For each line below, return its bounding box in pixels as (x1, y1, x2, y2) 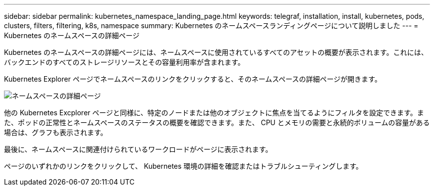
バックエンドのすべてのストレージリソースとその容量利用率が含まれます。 (4, 58, 245, 66)
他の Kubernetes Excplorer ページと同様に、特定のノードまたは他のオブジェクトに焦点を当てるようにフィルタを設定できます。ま (4, 108, 424, 117)
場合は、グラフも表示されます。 (4, 128, 108, 137)
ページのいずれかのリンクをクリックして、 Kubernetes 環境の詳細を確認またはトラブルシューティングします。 (4, 162, 363, 170)
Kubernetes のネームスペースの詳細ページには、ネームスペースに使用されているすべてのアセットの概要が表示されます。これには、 (4, 48, 428, 56)
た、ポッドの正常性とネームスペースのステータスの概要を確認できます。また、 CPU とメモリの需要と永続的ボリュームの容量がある (4, 118, 430, 127)
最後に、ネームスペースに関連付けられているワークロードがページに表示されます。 (4, 145, 272, 153)
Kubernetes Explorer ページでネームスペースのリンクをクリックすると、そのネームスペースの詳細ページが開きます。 (4, 75, 381, 83)
